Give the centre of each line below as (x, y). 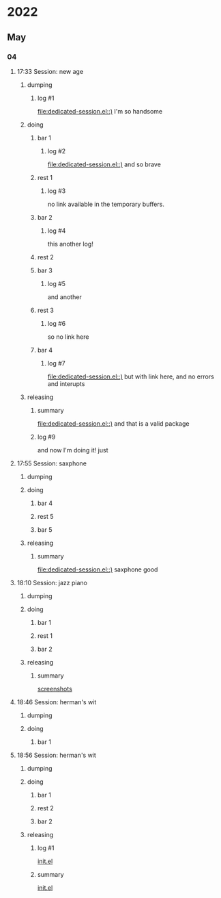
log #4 (57, 231)
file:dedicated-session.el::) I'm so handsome (100, 111)
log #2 (57, 151)
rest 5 (45, 516)
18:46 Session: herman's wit (57, 702)
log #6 (57, 323)
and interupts (66, 383)
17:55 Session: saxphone (52, 463)
